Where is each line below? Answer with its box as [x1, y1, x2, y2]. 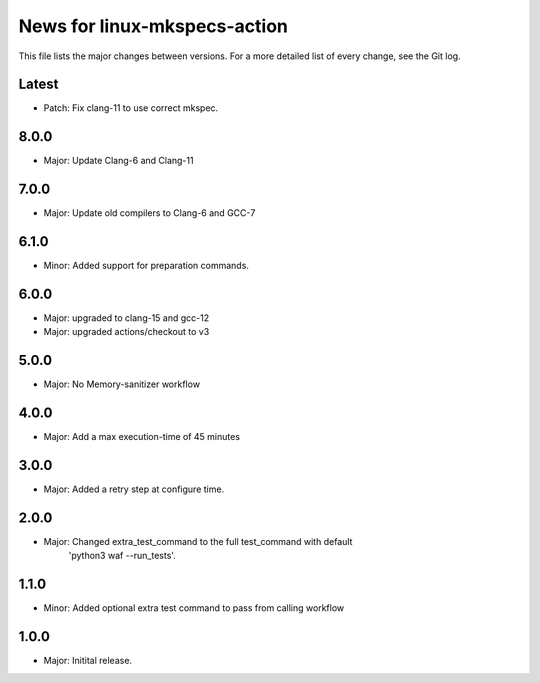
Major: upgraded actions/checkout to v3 [43, 326, 210, 338]
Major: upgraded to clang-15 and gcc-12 [43, 312, 210, 324]
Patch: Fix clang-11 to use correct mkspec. [43, 102, 219, 114]
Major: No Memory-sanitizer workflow [43, 378, 200, 390]
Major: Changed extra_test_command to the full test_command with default [43, 536, 353, 548]
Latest [18, 76, 59, 93]
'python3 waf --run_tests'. [68, 550, 177, 562]
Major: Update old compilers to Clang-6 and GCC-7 [43, 207, 256, 219]
